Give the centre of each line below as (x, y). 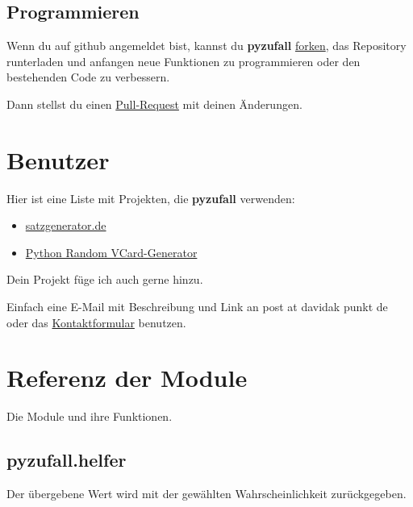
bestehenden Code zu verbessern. (88, 77)
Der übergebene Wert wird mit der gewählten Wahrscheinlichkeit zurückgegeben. (206, 494)
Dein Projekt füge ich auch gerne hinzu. (105, 279)
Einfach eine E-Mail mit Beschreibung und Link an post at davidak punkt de (197, 307)
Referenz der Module (127, 378)
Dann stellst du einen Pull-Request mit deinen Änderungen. (154, 104)
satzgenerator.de (66, 225)
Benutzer (58, 159)
